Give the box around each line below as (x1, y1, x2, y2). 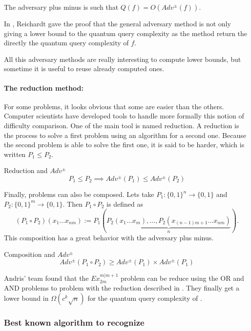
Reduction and (4, 165, 48, 175)
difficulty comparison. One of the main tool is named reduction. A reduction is (4, 120, 239, 130)
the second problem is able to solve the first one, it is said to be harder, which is (4, 139, 245, 150)
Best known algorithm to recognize (4, 316, 145, 329)
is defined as (106, 198, 143, 209)
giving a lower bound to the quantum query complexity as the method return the (4, 28, 248, 38)
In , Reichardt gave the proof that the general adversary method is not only (4, 19, 231, 28)
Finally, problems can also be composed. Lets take (4, 189, 154, 199)
